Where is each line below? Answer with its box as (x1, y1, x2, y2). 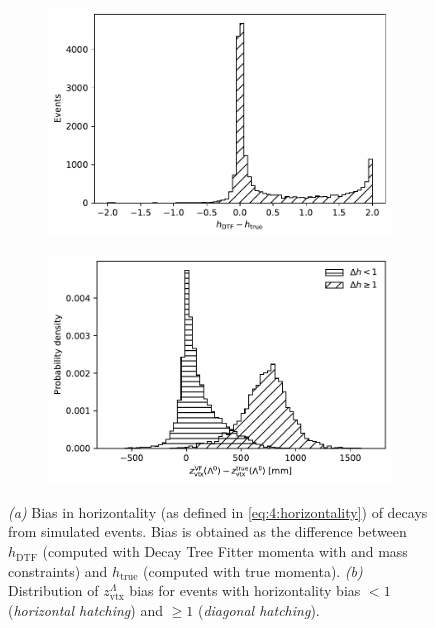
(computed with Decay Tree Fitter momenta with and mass (42, 541, 408, 562)
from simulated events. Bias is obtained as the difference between (8, 521, 407, 542)
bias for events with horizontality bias (129, 580, 361, 601)
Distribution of (8, 580, 99, 601)
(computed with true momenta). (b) (143, 560, 363, 581)
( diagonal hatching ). (197, 599, 320, 620)
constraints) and (8, 560, 108, 581)
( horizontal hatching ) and (8, 599, 163, 620)
